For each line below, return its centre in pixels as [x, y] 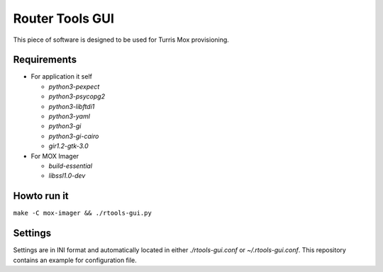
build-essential [70, 166]
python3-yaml [69, 116]
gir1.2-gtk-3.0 [68, 146]
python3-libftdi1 [72, 106]
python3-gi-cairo [74, 136]
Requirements [45, 60]
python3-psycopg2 [77, 96]
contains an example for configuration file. [75, 260]
